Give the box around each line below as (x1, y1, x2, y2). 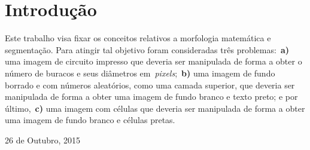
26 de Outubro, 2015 (5, 133, 81, 146)
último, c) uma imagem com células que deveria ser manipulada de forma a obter (5, 102, 305, 114)
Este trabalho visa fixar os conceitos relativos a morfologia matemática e (5, 32, 271, 44)
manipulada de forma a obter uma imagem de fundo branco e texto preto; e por (5, 90, 298, 103)
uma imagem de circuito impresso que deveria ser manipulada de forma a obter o (5, 55, 302, 68)
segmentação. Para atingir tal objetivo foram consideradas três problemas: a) (5, 43, 289, 56)
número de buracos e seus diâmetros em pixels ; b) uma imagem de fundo (5, 66, 275, 79)
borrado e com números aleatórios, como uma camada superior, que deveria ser (5, 78, 295, 91)
